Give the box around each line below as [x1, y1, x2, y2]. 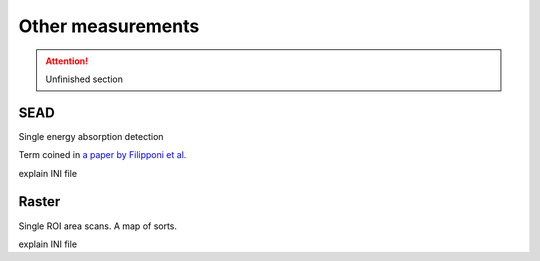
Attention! [45, 55, 89, 67]
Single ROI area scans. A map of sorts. [18, 220, 178, 232]
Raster [18, 193, 61, 210]
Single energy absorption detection [18, 130, 164, 142]
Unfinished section [45, 73, 124, 85]
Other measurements [18, 15, 200, 37]
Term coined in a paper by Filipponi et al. [18, 149, 187, 161]
